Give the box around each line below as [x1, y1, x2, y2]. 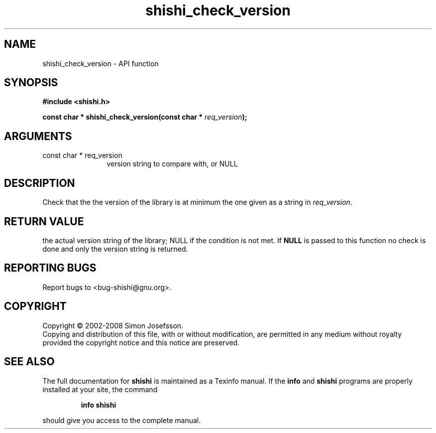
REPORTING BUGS [4, 262, 97, 275]
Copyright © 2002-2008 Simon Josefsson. [42, 321, 184, 330]
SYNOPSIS [4, 76, 58, 89]
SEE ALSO [4, 355, 55, 368]
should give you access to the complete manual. [42, 416, 201, 425]
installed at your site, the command [42, 385, 158, 394]
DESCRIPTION [4, 176, 75, 189]
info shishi [81, 400, 116, 409]
